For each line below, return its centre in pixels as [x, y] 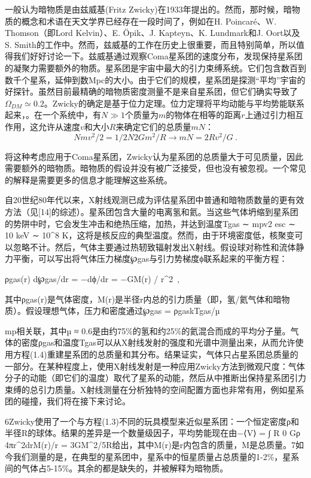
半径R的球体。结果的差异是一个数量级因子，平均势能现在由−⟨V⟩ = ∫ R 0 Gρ [153, 433]
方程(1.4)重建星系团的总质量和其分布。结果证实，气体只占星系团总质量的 [155, 354]
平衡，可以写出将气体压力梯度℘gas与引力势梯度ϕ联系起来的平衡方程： [150, 258]
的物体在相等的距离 [204, 115]
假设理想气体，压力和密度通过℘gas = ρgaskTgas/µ [123, 311]
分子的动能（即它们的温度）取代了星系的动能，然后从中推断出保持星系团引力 [155, 378]
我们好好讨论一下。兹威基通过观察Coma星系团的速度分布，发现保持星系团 [158, 56]
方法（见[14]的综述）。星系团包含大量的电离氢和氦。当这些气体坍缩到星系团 [152, 211]
